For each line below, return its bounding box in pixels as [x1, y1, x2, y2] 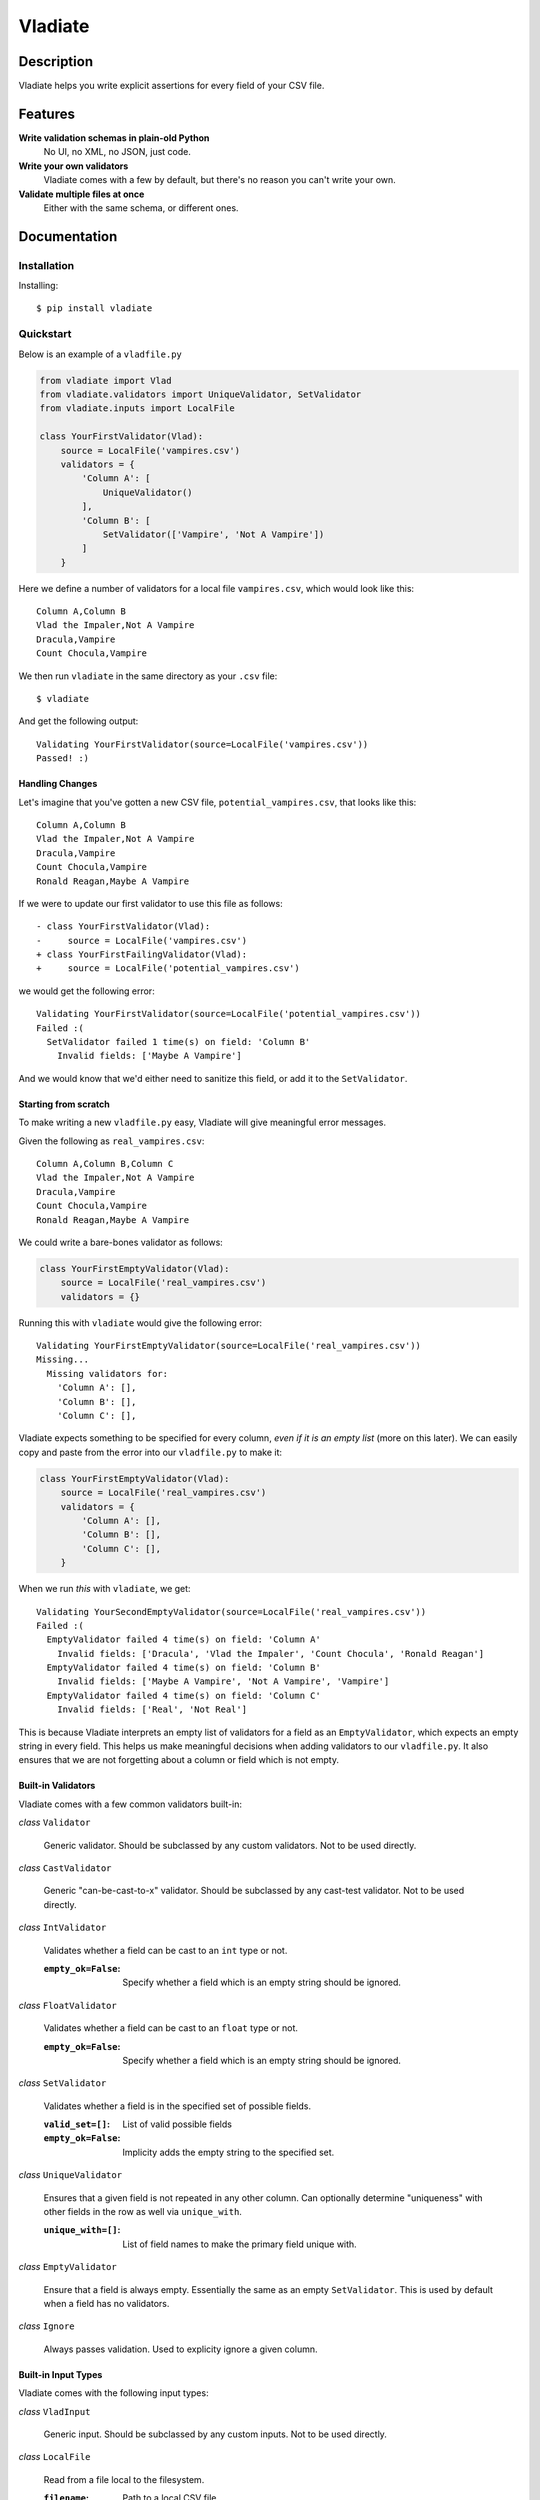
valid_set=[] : [43, 2118, 110, 2130]
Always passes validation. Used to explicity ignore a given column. [43, 2343, 318, 2355]
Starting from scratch [18, 1098, 110, 1110]
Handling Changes [18, 778, 98, 790]
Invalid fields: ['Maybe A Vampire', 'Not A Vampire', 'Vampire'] [56, 1676, 390, 1687]
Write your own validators [18, 160, 129, 172]
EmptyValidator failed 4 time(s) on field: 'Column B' [46, 1662, 322, 1674]
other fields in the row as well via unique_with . [43, 2206, 242, 2218]
